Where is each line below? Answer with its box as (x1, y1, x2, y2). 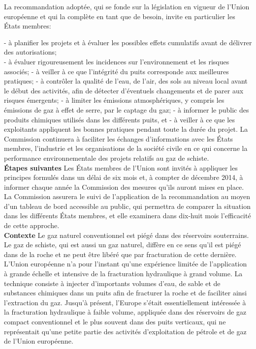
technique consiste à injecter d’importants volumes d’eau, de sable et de (4, 278, 221, 288)
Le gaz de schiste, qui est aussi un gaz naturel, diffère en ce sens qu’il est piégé (4, 239, 241, 250)
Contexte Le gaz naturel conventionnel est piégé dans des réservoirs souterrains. (4, 230, 249, 240)
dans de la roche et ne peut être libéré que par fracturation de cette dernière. (4, 249, 237, 259)
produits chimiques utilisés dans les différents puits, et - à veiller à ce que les (4, 114, 235, 124)
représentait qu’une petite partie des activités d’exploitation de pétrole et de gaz (4, 326, 247, 336)
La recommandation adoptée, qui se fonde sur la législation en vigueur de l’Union (4, 1, 250, 11)
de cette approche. (4, 220, 60, 231)
